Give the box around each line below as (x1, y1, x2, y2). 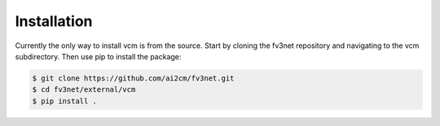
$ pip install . (32, 96, 98, 106)
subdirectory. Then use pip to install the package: (15, 51, 182, 61)
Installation (15, 12, 93, 30)
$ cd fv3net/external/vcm (32, 85, 136, 94)
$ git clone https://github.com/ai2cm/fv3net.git (32, 73, 235, 83)
